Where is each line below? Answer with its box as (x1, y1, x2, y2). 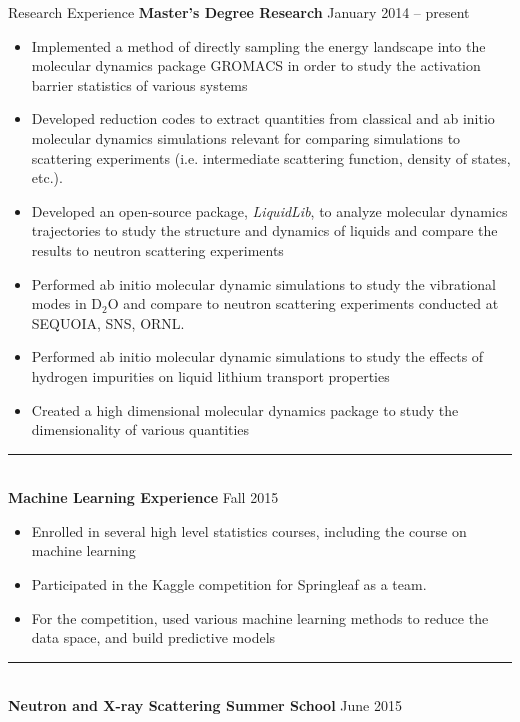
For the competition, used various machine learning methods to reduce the (31, 607, 489, 628)
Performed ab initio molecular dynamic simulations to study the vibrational (31, 273, 496, 294)
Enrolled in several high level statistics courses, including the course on (31, 520, 467, 541)
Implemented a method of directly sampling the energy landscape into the (31, 35, 486, 56)
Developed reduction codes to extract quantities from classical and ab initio (31, 108, 495, 129)
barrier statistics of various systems (31, 74, 248, 95)
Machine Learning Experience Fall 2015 (8, 487, 279, 508)
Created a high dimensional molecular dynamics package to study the (31, 399, 459, 420)
